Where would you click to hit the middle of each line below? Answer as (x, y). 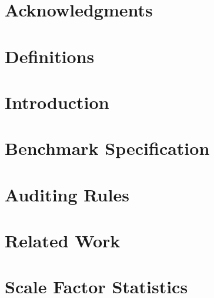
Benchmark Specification (107, 148)
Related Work (63, 241)
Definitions (50, 56)
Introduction (57, 102)
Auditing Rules (67, 194)
